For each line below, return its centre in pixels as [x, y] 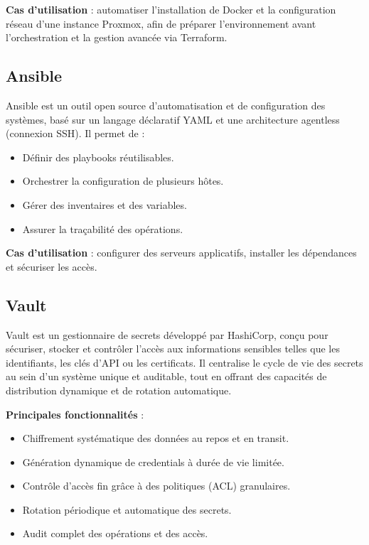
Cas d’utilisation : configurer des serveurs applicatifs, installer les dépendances [181, 253]
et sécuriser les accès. [52, 266]
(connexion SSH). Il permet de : [75, 133]
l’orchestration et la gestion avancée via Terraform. [117, 37]
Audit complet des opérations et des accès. [115, 533]
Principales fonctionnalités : [75, 414]
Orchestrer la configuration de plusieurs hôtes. [123, 181]
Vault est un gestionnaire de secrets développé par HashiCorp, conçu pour [167, 334]
